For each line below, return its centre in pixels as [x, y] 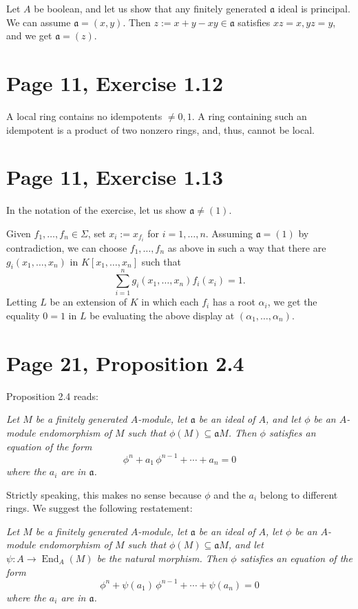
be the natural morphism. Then [162, 558]
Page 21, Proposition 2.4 [125, 362]
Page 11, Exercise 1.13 [115, 177]
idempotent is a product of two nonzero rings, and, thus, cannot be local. [160, 129]
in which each [170, 302]
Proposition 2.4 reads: [52, 396]
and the [230, 494]
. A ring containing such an [249, 116]
